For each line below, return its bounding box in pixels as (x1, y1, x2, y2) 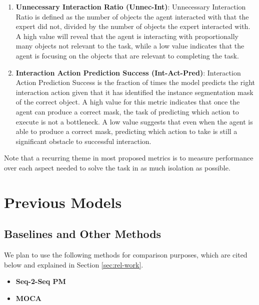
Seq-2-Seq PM (15, 276, 66, 286)
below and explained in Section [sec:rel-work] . (4, 259, 143, 269)
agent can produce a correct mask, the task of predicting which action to (15, 106, 239, 116)
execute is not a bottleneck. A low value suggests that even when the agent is (15, 116, 253, 126)
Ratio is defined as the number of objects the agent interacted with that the (15, 11, 249, 21)
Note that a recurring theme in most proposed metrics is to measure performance (4, 152, 253, 163)
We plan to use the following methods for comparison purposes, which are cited (4, 249, 247, 260)
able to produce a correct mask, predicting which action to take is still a (15, 126, 237, 136)
